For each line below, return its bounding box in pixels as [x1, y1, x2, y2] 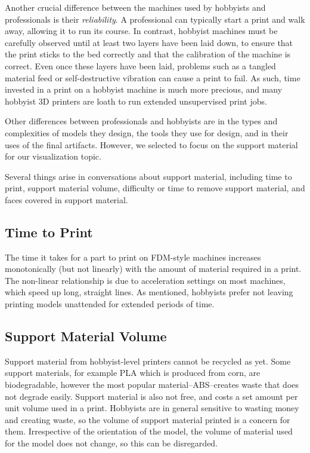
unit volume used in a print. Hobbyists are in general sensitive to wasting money [5, 402, 299, 414]
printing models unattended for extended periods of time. [5, 298, 215, 310]
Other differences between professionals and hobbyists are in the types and [5, 115, 278, 127]
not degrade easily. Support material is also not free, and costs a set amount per [5, 390, 298, 402]
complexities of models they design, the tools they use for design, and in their [5, 126, 289, 139]
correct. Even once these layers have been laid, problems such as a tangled [5, 59, 276, 72]
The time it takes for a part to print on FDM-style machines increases [5, 250, 261, 263]
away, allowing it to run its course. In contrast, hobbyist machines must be [5, 25, 278, 37]
